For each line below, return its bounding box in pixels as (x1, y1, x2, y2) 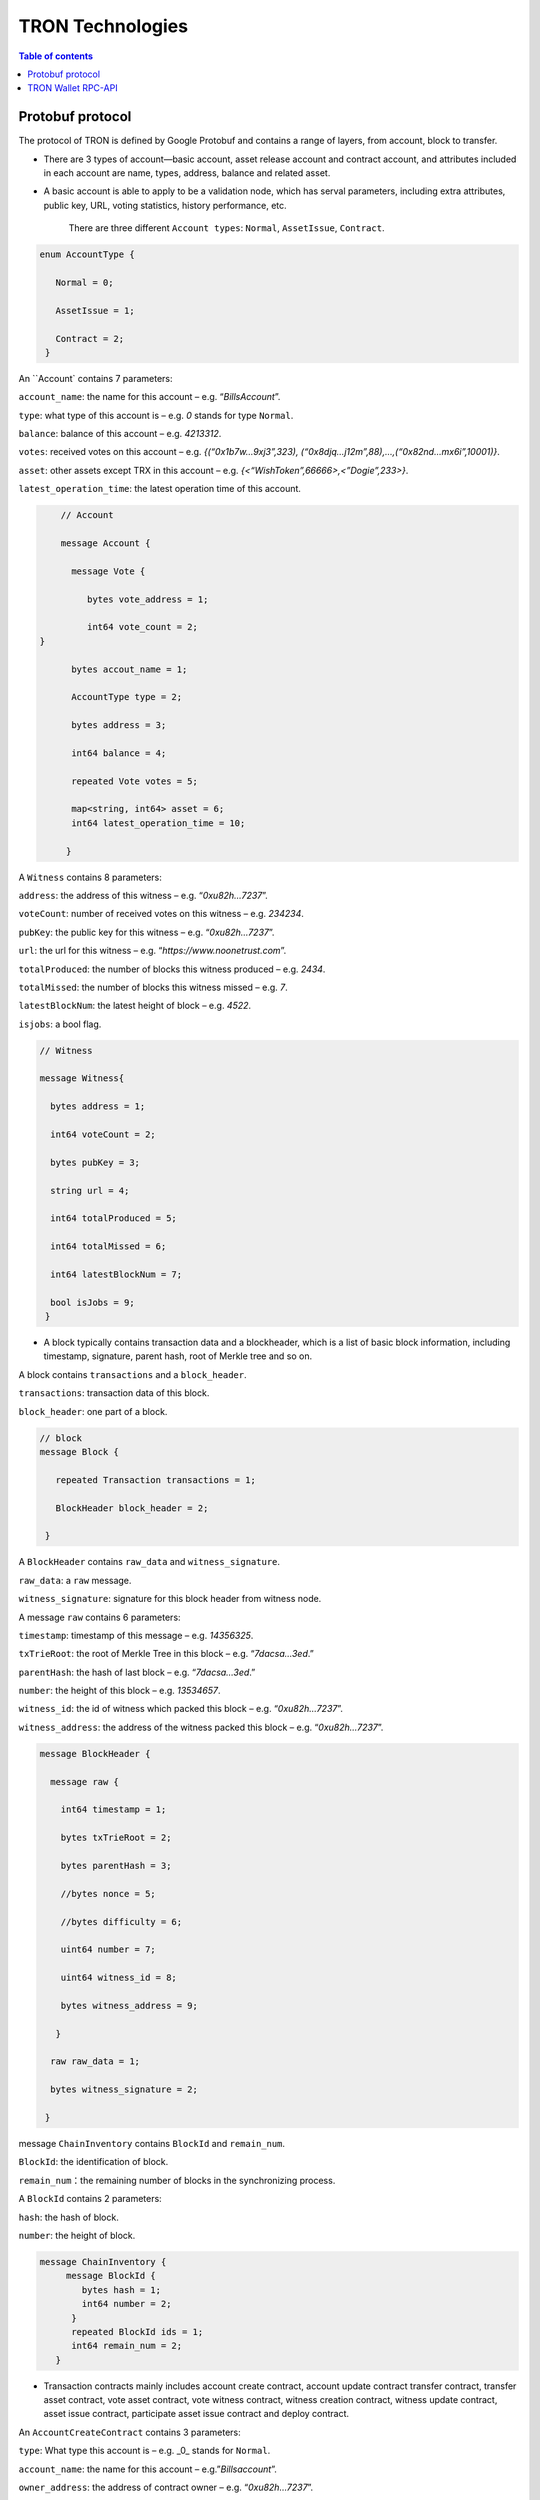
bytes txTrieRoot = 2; (60, 1832, 172, 1844)
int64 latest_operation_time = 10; (71, 817, 246, 829)
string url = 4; (50, 1185, 130, 1196)
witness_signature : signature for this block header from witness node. (18, 1593, 322, 1605)
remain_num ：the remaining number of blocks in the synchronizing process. (18, 2174, 336, 2186)
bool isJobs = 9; (50, 1296, 135, 1308)
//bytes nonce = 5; (60, 1888, 157, 1899)
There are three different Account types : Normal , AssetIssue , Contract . (68, 222, 385, 234)
